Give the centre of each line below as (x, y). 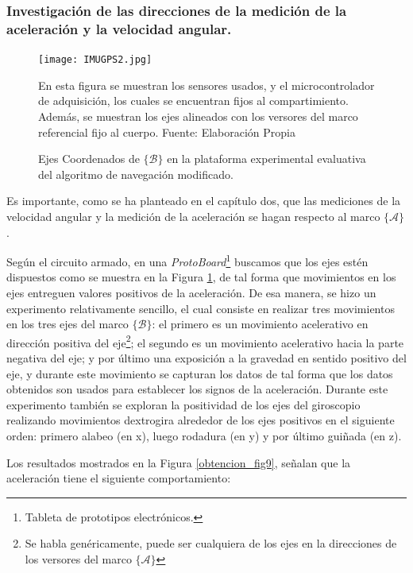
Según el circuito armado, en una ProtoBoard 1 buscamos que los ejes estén (187, 260)
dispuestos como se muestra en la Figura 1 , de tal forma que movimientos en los (201, 277)
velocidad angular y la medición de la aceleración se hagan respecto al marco (193, 216)
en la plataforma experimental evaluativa (266, 159)
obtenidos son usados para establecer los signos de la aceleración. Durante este (197, 389)
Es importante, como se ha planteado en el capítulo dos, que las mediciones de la (204, 201)
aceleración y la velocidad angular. (119, 28)
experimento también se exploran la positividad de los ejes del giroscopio (183, 404)
